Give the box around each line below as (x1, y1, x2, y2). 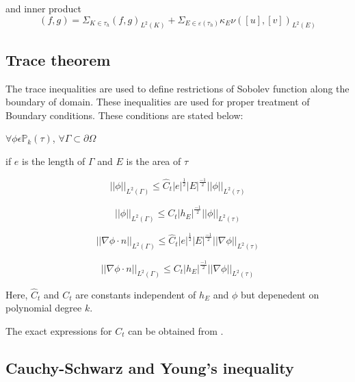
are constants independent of (75, 287, 196, 301)
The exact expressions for (5, 323, 112, 338)
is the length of (22, 154, 86, 168)
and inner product (5, 1, 81, 15)
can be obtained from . (128, 323, 224, 338)
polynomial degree (5, 301, 82, 315)
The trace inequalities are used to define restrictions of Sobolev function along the (5, 81, 350, 95)
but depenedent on (240, 287, 319, 301)
